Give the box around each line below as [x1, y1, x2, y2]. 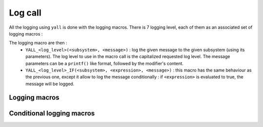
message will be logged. [25, 81, 75, 87]
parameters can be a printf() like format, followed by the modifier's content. [25, 60, 184, 66]
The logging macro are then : [9, 40, 68, 46]
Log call [9, 7, 41, 18]
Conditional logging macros [9, 109, 95, 117]
